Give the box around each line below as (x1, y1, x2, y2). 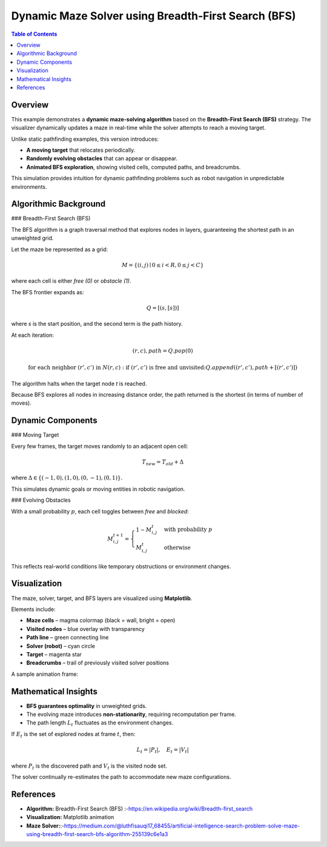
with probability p (163, 526, 213, 533)
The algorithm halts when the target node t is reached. (11, 380, 147, 387)
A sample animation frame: (11, 670, 79, 678)
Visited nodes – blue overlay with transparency (26, 625, 145, 632)
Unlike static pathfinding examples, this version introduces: (11, 135, 159, 143)
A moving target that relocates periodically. (26, 146, 136, 154)
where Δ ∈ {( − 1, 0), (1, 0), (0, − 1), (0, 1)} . (11, 474, 123, 482)
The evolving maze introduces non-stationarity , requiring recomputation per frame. (26, 710, 236, 718)
